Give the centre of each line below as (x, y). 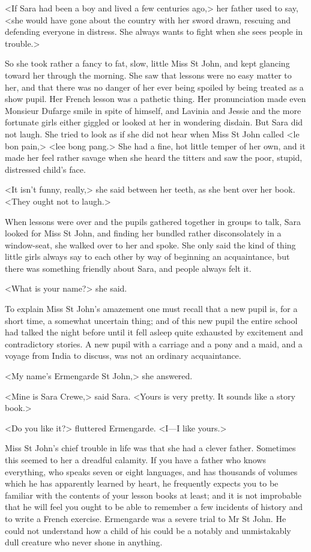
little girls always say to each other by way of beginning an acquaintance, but (147, 256)
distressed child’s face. (45, 169)
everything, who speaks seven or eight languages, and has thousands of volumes (151, 471)
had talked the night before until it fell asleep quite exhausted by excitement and (154, 332)
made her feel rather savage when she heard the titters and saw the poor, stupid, (154, 157)
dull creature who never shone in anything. (84, 542)
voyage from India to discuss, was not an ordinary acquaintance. (123, 355)
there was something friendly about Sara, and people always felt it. (128, 268)
